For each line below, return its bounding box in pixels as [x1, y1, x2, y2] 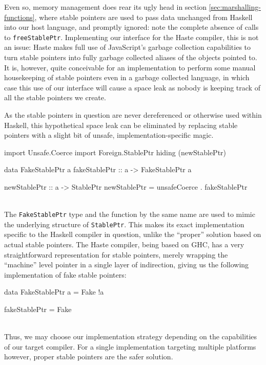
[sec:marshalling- [209, 2, 261, 12]
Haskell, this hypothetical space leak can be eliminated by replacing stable [4, 119, 238, 130]
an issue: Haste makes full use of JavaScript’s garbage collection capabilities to [4, 42, 251, 52]
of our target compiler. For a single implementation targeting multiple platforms [4, 341, 256, 352]
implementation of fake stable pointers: [4, 269, 127, 280]
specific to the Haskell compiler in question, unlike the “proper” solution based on [4, 229, 261, 240]
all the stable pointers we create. [4, 92, 106, 103]
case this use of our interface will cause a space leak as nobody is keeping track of [4, 82, 260, 93]
